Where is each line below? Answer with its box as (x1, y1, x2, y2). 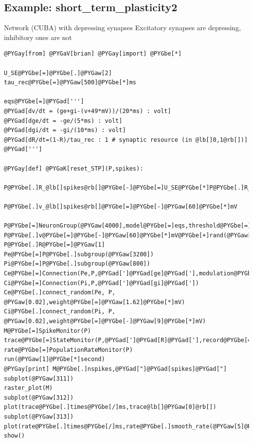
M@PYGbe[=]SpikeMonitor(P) (4, 327, 91, 334)
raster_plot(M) (4, 384, 53, 392)
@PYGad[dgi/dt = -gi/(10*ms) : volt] (4, 127, 126, 134)
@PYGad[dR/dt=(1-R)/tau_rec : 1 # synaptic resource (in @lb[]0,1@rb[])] (4, 136, 248, 143)
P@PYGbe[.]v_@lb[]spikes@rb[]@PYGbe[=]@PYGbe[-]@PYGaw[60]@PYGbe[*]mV (4, 203, 237, 210)
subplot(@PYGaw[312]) (4, 394, 74, 401)
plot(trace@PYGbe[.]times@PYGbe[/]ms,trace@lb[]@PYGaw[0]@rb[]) (4, 404, 217, 411)
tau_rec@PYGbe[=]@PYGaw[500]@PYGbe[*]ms (4, 79, 137, 86)
